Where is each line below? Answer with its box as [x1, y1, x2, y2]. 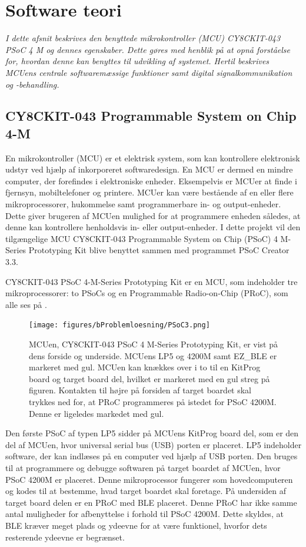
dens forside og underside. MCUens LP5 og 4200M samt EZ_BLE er [29, 349, 277, 362]
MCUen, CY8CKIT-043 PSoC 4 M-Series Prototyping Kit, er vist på [29, 338, 278, 350]
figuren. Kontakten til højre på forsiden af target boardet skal [29, 384, 252, 396]
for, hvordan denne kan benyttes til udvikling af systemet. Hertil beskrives [5, 55, 270, 67]
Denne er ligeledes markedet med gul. [29, 407, 164, 419]
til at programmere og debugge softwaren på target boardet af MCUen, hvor [5, 462, 281, 473]
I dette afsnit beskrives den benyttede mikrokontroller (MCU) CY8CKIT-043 [5, 32, 281, 44]
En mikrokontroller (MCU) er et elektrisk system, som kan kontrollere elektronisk [5, 151, 300, 164]
